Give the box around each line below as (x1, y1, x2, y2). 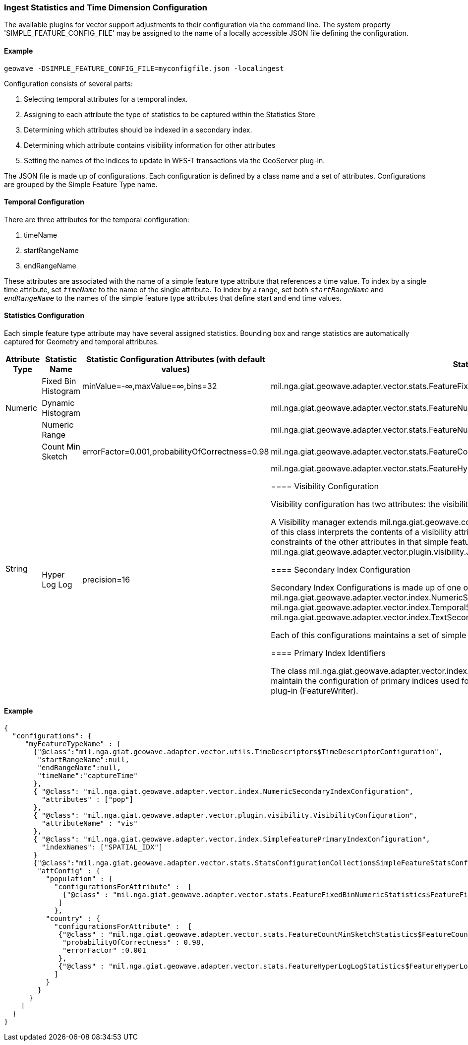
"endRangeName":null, (37, 764, 121, 772)
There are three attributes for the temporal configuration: (4, 215, 189, 224)
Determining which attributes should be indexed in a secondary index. (24, 125, 252, 134)
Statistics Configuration (4, 311, 85, 320)
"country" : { (46, 914, 100, 923)
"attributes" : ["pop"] (41, 795, 134, 804)
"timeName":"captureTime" (37, 772, 138, 780)
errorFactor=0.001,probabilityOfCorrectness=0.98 (82, 447, 269, 457)
